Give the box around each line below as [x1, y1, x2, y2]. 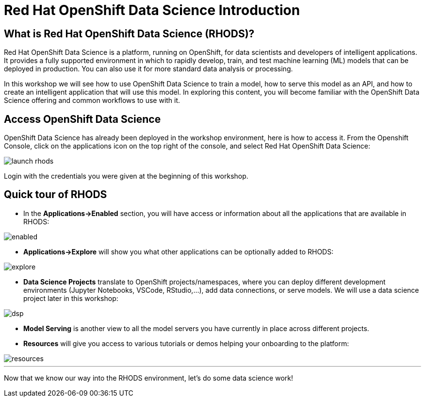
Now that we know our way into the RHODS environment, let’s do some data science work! [4, 373, 293, 382]
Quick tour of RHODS [4, 188, 107, 201]
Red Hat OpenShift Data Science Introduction [4, 2, 300, 18]
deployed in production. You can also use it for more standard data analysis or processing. [4, 65, 293, 73]
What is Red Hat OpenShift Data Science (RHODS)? [4, 27, 255, 40]
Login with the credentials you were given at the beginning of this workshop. [4, 172, 248, 181]
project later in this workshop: [23, 294, 118, 302]
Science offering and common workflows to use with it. [4, 96, 180, 105]
